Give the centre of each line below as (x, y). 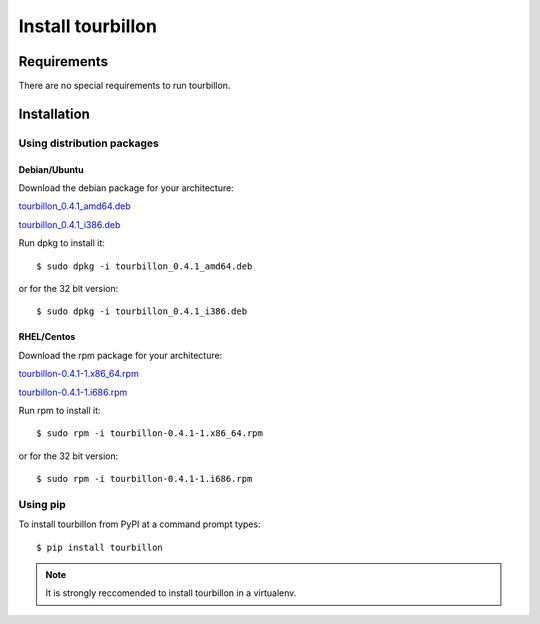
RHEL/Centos (47, 337)
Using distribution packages (88, 143)
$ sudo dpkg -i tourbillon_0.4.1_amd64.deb (144, 266)
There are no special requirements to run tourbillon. (124, 86)
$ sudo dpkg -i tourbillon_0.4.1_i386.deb (142, 311)
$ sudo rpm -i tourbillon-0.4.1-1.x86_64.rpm (150, 433)
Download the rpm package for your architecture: (120, 355)
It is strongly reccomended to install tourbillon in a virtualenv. (171, 593)
